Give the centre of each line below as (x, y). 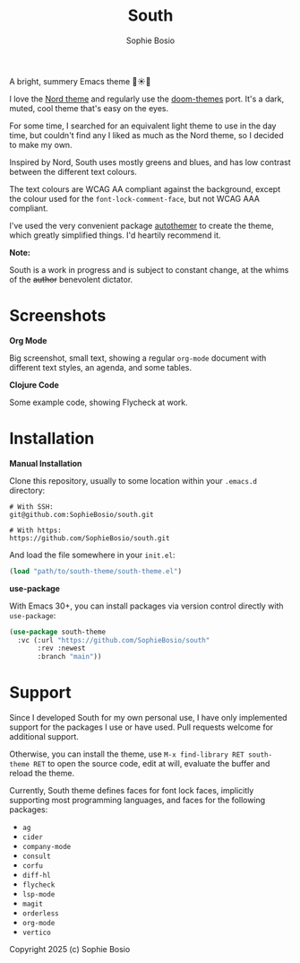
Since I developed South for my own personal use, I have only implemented (149, 718)
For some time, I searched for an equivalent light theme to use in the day (143, 126)
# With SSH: (31, 507)
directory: (27, 490)
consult (36, 857)
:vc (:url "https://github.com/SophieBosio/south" (114, 640)
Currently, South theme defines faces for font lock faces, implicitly (132, 791)
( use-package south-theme (57, 632)
